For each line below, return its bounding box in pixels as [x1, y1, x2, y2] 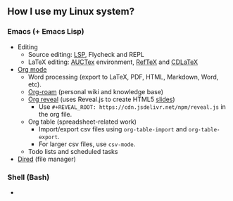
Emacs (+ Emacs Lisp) [7, 27, 84, 37]
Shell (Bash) [7, 172, 50, 182]
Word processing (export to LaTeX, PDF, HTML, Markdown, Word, [27, 72, 219, 81]
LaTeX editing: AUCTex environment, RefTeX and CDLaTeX [27, 58, 199, 66]
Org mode [17, 65, 47, 73]
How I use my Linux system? [7, 6, 135, 18]
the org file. [38, 110, 73, 118]
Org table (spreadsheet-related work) [27, 117, 137, 126]
